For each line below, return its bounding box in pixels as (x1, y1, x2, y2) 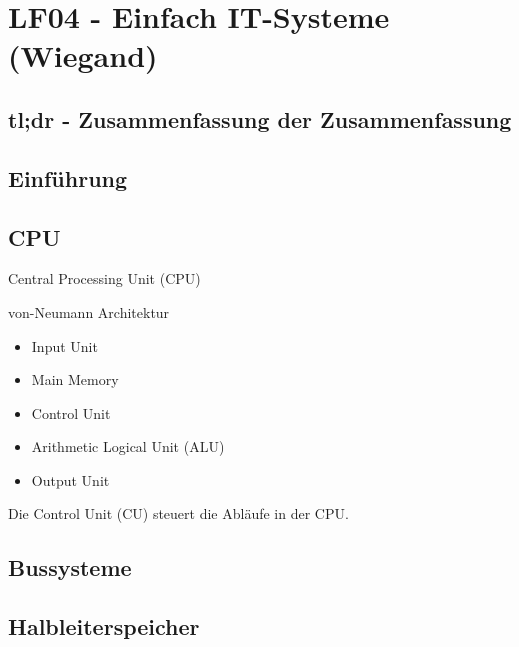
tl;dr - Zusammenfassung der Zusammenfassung (8, 103, 512, 134)
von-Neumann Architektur (8, 301, 170, 322)
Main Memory (31, 369, 119, 390)
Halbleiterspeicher (8, 611, 200, 642)
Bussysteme (8, 552, 132, 583)
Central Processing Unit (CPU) (8, 268, 201, 289)
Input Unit (31, 335, 98, 356)
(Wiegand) (8, 35, 158, 76)
